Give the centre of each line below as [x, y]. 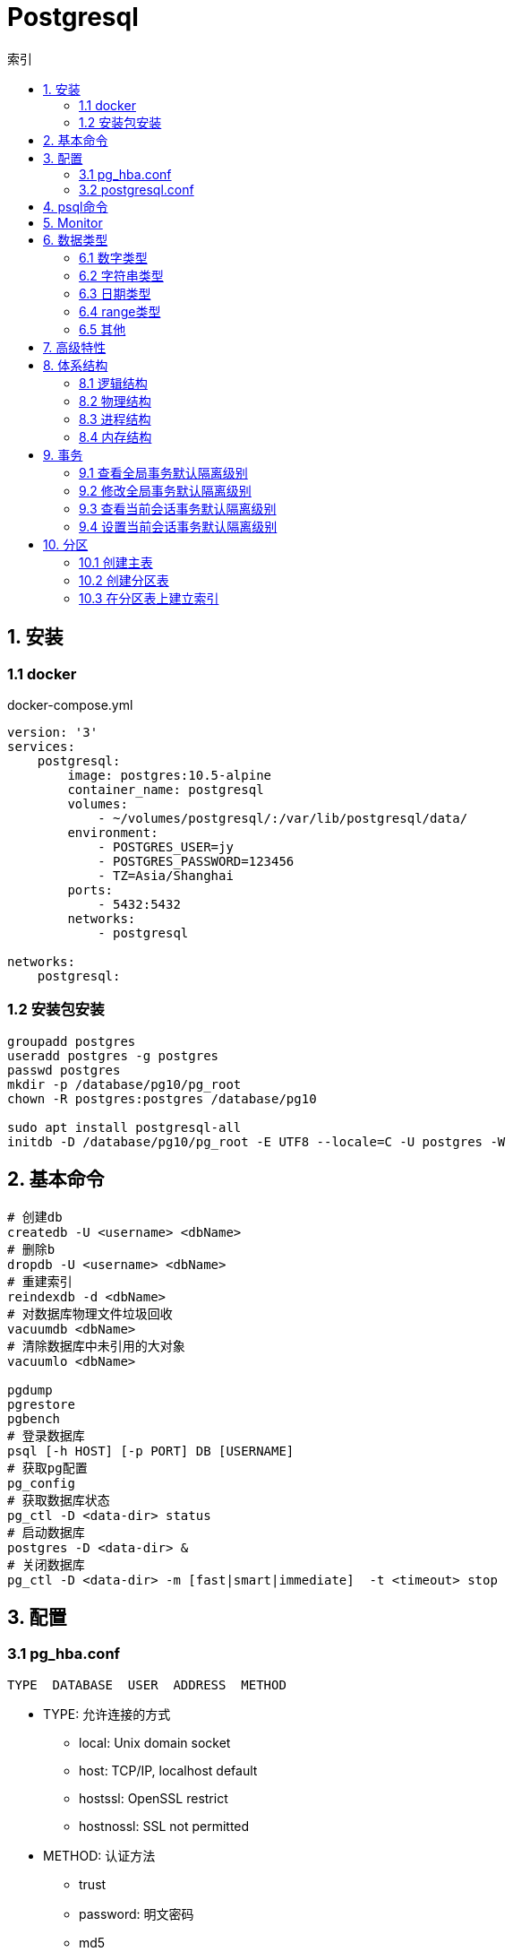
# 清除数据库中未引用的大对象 [96, 1346]
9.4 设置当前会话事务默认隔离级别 [178, 526]
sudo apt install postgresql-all [124, 1127]
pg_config [41, 1483]
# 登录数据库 [46, 1435]
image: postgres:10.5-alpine [170, 775]
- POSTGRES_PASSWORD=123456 [196, 861]
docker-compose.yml [70, 704]
